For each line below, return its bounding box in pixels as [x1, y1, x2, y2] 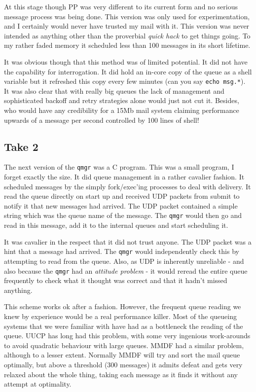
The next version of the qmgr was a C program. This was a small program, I [4, 162, 234, 172]
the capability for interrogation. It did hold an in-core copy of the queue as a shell [4, 66, 252, 76]
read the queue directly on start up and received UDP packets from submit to [4, 191, 240, 201]
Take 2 [4, 139, 38, 154]
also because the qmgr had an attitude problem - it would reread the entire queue [4, 265, 248, 276]
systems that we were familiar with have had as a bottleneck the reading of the [4, 321, 243, 331]
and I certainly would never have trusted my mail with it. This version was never [4, 21, 250, 31]
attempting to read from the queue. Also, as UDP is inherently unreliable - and [4, 255, 244, 266]
